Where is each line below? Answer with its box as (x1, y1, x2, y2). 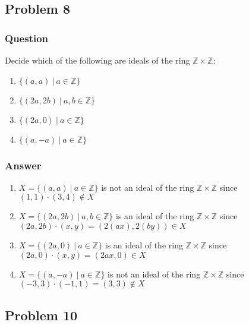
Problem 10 (5, 305, 78, 324)
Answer (5, 157, 42, 172)
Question (5, 30, 49, 45)
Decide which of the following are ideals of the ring (5, 54, 190, 66)
